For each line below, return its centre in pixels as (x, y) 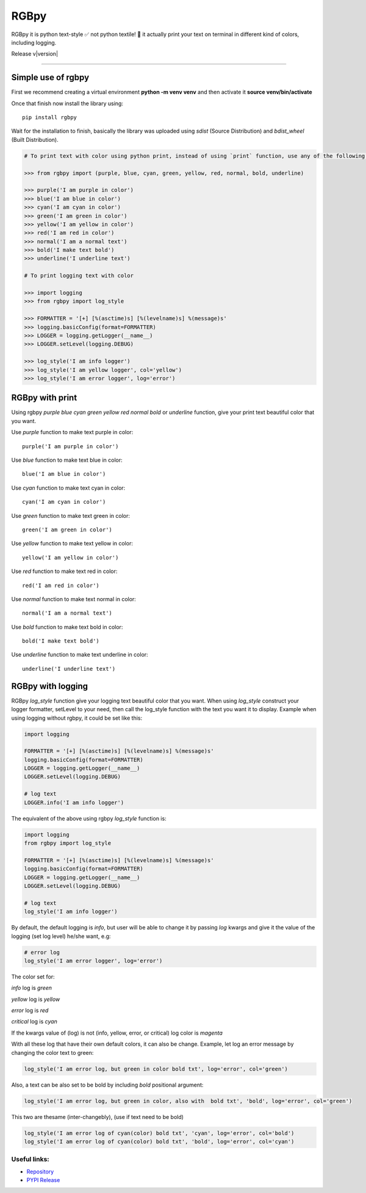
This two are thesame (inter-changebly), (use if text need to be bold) (98, 1117)
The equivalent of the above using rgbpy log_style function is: (89, 818)
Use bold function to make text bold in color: (67, 627)
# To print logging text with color (79, 276)
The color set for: (33, 977)
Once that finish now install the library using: (67, 103)
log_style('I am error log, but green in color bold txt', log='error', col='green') (156, 1069)
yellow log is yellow (36, 999)
